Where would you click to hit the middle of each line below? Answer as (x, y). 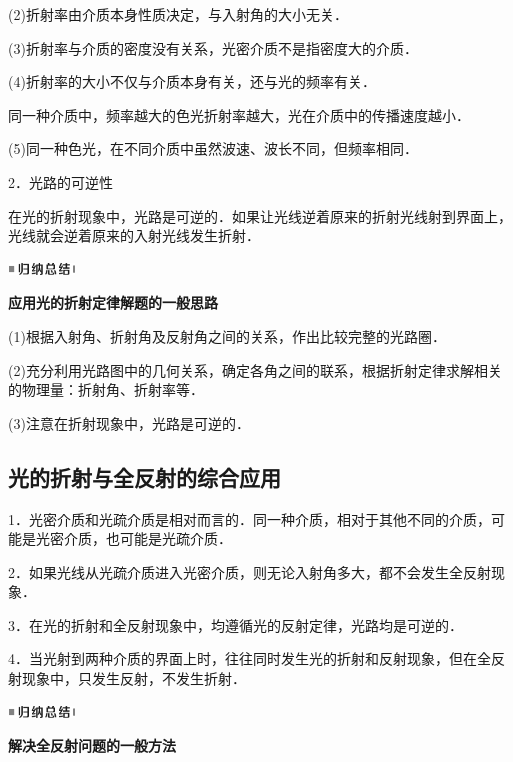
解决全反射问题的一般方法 (92, 745)
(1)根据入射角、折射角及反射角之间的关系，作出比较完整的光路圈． (227, 335)
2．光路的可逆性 (60, 181)
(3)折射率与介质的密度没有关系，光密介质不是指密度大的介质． (213, 47)
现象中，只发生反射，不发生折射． (133, 678)
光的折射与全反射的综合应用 (144, 476)
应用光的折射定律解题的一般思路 (113, 302)
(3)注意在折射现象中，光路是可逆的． (129, 422)
